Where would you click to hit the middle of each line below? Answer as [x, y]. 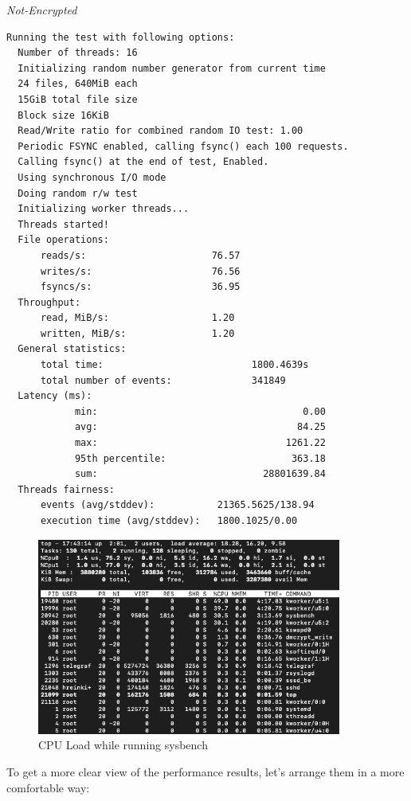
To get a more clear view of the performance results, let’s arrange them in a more [205, 771]
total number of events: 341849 [163, 380]
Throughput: [49, 302]
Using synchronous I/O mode [92, 177]
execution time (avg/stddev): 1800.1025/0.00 [169, 521]
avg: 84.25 [200, 427]
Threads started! [63, 224]
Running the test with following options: [121, 37]
